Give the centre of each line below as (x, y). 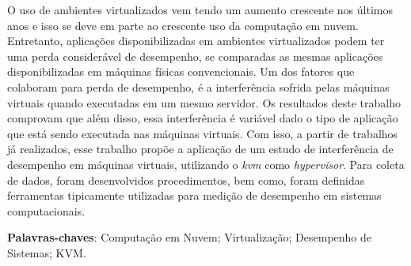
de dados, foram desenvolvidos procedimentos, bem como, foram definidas (186, 180)
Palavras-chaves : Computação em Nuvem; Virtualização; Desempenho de (189, 237)
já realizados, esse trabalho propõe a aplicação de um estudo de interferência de (200, 149)
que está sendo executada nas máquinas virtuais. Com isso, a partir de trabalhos (203, 133)
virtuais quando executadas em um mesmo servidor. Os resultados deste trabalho (204, 102)
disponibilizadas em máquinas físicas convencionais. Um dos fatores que (181, 71)
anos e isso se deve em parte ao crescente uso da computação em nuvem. (183, 25)
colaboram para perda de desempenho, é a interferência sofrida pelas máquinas (198, 86)
